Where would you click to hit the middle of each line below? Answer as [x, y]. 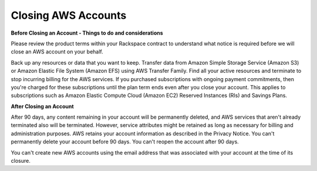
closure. [21, 161]
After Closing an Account [42, 106]
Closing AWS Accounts [69, 15]
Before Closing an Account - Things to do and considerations [87, 33]
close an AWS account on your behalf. [57, 52]
